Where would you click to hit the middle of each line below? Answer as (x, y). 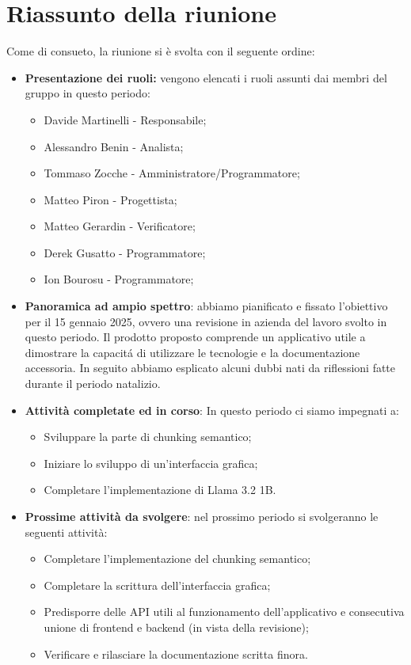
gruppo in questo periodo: (88, 93)
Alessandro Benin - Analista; (114, 146)
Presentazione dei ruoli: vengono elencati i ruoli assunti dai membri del (206, 77)
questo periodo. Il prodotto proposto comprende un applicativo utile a (195, 337)
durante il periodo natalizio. (93, 384)
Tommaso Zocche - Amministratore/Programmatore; (172, 173)
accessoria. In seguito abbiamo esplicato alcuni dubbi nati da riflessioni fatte (210, 368)
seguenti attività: (66, 532)
